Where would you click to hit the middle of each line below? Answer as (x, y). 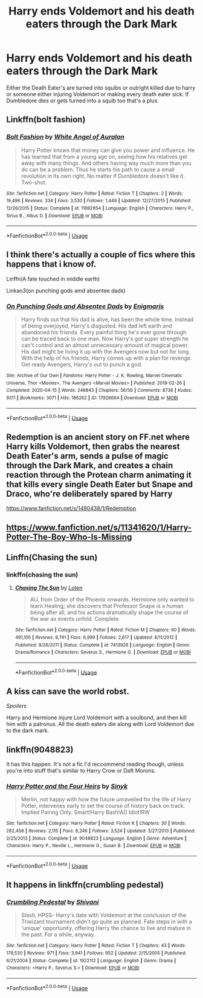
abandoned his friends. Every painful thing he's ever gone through (104, 332)
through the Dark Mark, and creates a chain (90, 465)
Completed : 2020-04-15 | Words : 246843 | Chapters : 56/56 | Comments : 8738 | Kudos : (99, 391)
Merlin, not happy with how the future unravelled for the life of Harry (106, 799)
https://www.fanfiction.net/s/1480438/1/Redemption (71, 508)
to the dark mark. (28, 730)
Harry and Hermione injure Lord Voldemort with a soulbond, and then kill (97, 718)
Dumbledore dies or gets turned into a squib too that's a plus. (82, 101)
